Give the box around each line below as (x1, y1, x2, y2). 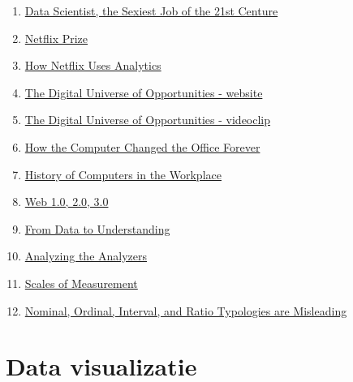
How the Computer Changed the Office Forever (24, 138, 260, 155)
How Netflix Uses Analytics (24, 57, 161, 74)
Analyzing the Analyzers (24, 247, 148, 264)
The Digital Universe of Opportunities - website (24, 84, 263, 101)
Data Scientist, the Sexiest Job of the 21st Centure (24, 2, 278, 19)
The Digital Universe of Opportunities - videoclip (24, 111, 271, 128)
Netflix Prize (24, 29, 88, 46)
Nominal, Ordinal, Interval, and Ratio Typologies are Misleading (24, 302, 347, 319)
